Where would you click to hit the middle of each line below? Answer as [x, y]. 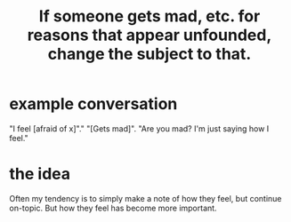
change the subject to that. [150, 54]
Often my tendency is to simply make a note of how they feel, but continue [145, 198]
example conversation [93, 104]
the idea [40, 174]
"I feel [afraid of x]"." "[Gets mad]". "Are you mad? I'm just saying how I [139, 128]
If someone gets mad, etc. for [150, 16]
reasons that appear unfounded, [150, 35]
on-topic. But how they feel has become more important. [113, 208]
